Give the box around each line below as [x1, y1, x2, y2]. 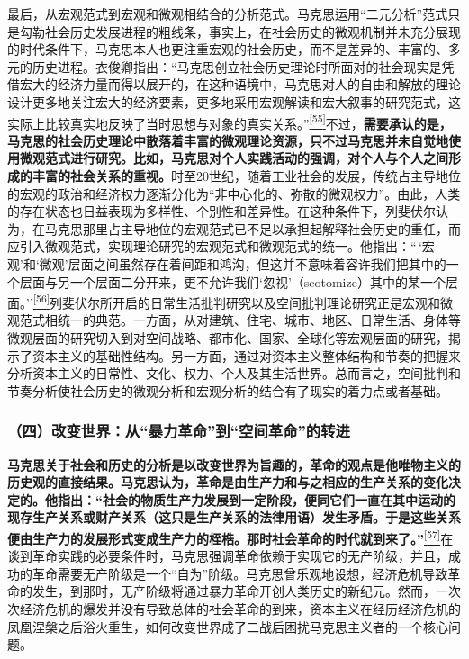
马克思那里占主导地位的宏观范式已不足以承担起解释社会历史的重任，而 [44, 219, 461, 238]
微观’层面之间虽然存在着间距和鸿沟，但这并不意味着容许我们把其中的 [39, 254, 446, 273]
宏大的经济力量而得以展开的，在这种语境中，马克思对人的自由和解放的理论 [19, 75, 461, 94]
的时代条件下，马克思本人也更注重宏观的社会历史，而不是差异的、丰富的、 [7, 40, 448, 59]
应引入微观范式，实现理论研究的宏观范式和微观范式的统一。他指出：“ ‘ [7, 237, 422, 256]
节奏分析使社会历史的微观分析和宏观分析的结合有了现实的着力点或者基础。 [7, 381, 448, 400]
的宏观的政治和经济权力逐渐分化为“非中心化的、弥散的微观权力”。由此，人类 [7, 184, 461, 203]
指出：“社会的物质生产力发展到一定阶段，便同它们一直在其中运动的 [57, 490, 455, 509]
